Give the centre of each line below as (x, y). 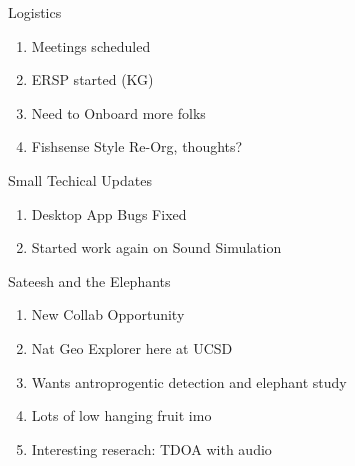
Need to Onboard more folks (118, 112)
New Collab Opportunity (108, 314)
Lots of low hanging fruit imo (121, 415)
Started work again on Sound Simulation (156, 247)
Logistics (35, 12)
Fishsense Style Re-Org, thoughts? (137, 146)
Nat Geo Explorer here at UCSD (132, 347)
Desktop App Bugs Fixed (109, 213)
